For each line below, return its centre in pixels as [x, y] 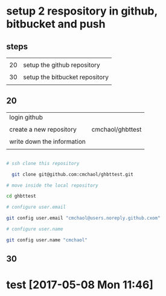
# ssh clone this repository [43, 163]
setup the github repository [62, 65]
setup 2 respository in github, [82, 11]
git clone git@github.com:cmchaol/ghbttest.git [73, 174]
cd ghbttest [21, 196]
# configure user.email [36, 207]
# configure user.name [35, 229]
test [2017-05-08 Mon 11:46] [80, 285]
